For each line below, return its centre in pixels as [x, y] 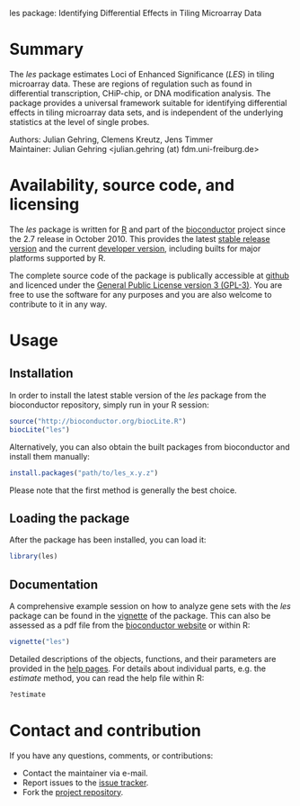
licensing [44, 205]
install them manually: [49, 456]
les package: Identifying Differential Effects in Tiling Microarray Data [136, 13]
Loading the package [70, 518]
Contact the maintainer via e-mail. [85, 773]
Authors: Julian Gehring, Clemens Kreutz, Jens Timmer [111, 139]
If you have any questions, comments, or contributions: [111, 756]
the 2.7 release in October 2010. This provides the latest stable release [140, 238]
